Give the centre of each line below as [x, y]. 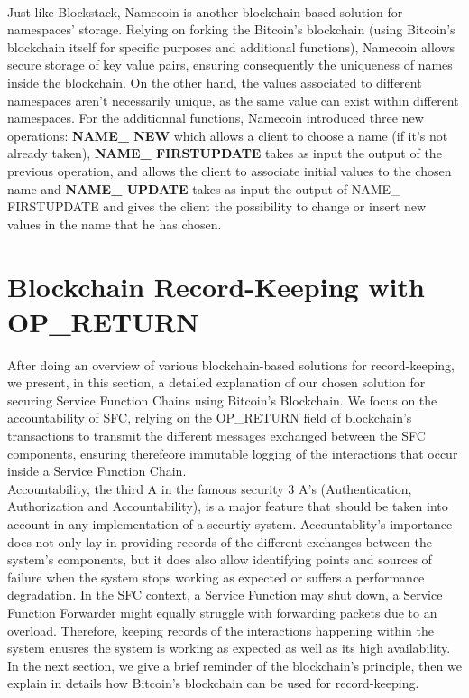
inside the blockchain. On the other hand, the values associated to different [215, 82]
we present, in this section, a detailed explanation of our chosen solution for [216, 382]
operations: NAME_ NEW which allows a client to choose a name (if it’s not [228, 135]
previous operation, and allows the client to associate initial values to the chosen [230, 170]
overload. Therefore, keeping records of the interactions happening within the [221, 630]
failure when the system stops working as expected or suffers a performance [216, 577]
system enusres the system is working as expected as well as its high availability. [229, 648]
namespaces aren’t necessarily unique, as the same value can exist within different [233, 100]
